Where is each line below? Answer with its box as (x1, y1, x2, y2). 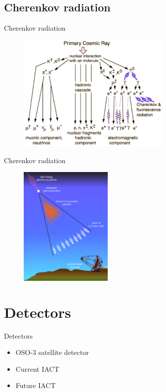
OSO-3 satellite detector (15, 347, 89, 357)
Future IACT (15, 380, 56, 391)
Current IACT (15, 363, 59, 374)
